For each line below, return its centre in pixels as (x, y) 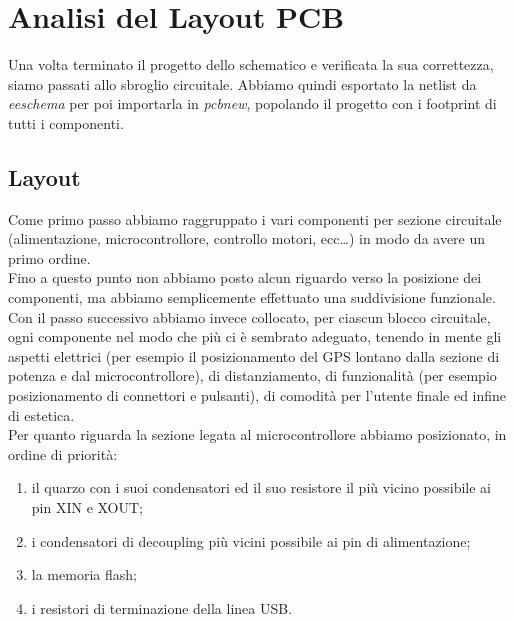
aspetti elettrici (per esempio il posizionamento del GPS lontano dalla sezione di (254, 355)
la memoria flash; (84, 574)
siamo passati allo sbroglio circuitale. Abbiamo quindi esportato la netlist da (242, 83)
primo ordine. (49, 257)
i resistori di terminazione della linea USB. (162, 607)
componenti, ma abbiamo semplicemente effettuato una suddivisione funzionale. (252, 297)
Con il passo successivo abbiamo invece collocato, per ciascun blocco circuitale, (249, 316)
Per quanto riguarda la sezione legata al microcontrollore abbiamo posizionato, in (257, 434)
